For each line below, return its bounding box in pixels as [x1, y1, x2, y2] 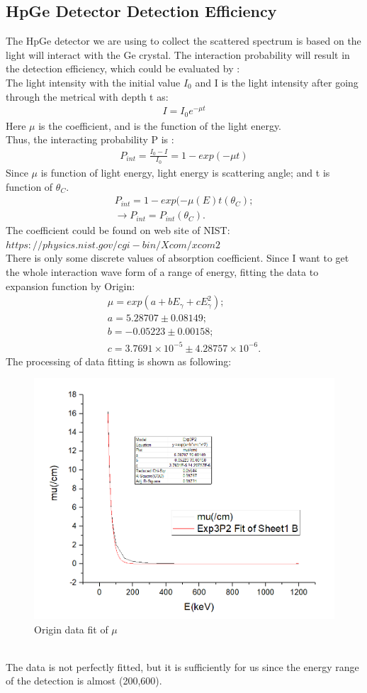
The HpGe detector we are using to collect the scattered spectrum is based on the [6, 33, 361, 48]
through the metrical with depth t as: [6, 89, 169, 104]
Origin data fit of [34, 621, 108, 636]
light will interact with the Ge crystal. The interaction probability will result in [6, 47, 350, 62]
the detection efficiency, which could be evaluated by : [6, 61, 240, 76]
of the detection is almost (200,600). [6, 673, 162, 688]
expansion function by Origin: [6, 278, 135, 293]
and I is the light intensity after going [195, 74, 358, 89]
